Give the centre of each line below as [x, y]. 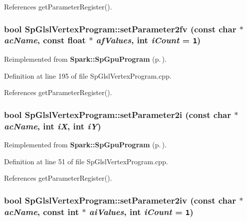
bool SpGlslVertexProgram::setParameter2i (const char [118, 114]
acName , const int [42, 211]
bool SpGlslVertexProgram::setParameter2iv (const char [120, 200]
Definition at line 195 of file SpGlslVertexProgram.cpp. [88, 75]
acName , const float [45, 40]
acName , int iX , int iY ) [53, 126]
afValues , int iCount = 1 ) [148, 40]
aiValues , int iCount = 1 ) [141, 211]
